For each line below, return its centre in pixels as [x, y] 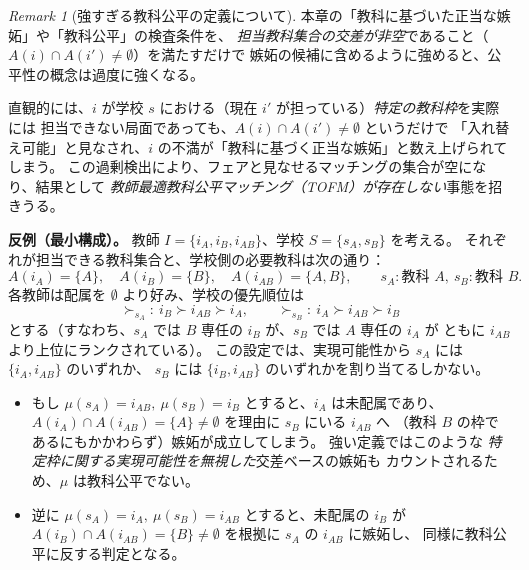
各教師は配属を [57, 294]
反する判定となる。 [122, 552]
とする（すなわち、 [71, 328]
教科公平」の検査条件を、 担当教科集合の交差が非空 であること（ [276, 34]
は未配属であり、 [387, 401]
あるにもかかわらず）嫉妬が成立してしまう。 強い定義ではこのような [257, 440]
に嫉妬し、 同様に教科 [420, 533]
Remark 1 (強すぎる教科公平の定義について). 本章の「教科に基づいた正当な [252, 15]
